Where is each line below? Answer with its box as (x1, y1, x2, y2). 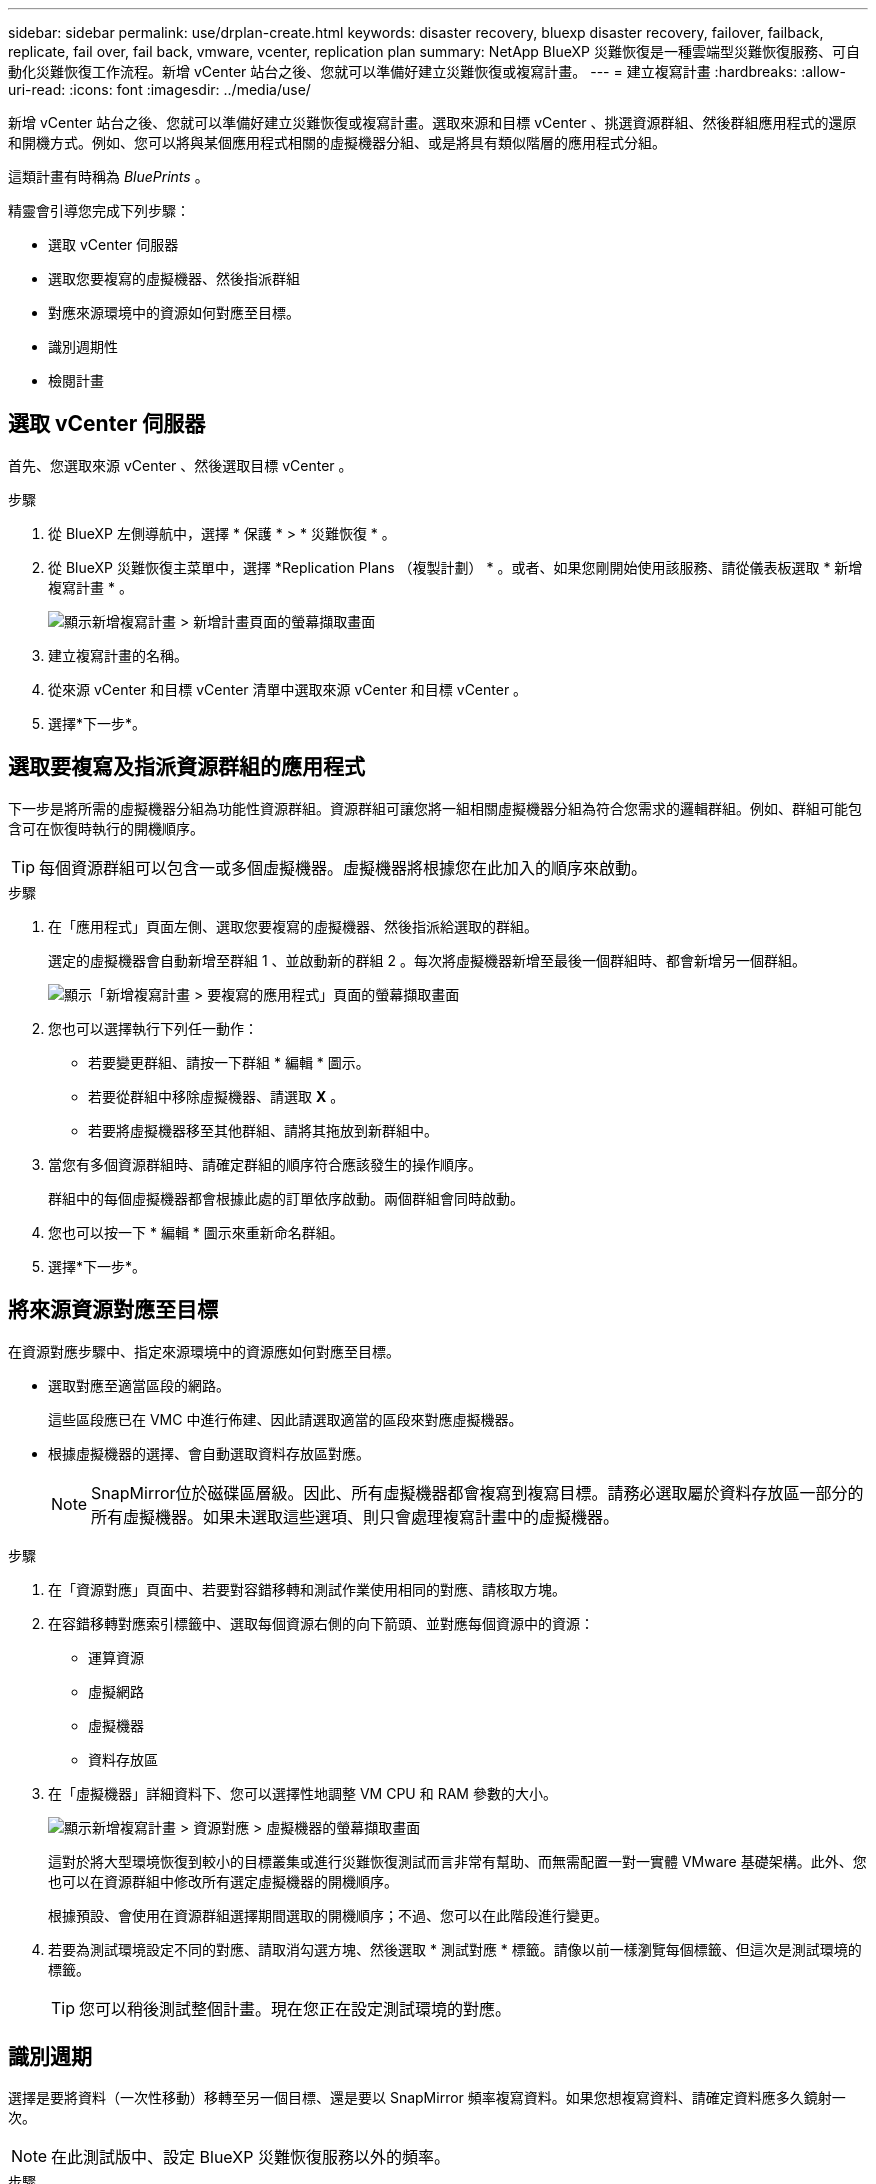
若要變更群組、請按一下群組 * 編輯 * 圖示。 (88, 1053, 370, 1071)
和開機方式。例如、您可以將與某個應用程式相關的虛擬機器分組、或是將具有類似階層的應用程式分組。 (8, 134, 666, 151)
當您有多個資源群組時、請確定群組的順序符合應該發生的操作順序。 (48, 1155, 482, 1173)
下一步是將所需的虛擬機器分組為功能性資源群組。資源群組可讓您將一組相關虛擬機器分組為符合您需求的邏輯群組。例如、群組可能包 (8, 799, 862, 817)
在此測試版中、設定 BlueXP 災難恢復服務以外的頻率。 (51, 2147, 450, 2168)
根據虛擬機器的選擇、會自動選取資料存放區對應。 (48, 1444, 370, 1462)
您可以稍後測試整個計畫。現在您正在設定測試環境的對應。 (79, 1998, 512, 2019)
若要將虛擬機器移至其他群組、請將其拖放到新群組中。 (88, 1121, 438, 1139)
